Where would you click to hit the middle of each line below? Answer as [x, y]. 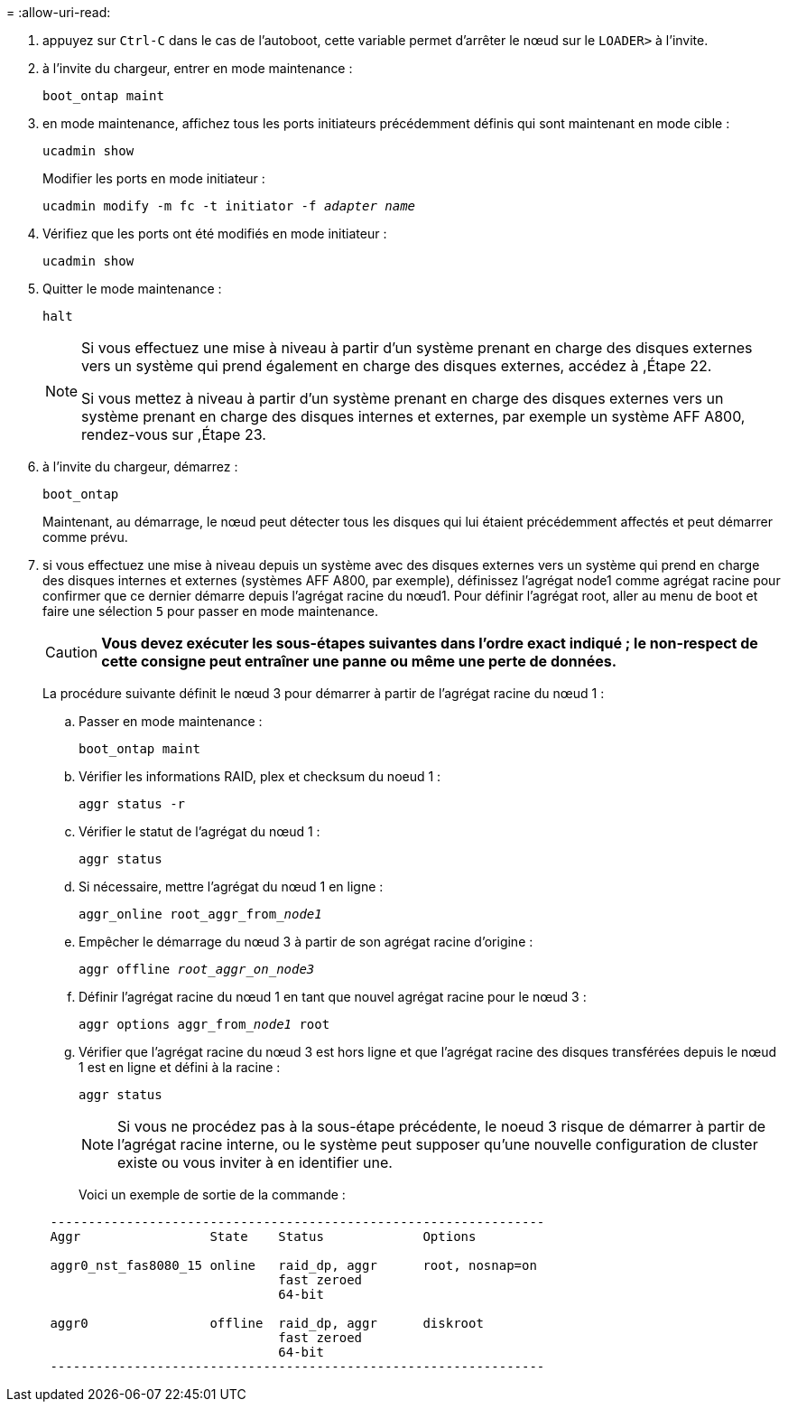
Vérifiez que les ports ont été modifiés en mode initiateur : [215, 233]
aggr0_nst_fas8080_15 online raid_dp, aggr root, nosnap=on [293, 1265]
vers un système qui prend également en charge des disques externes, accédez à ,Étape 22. [397, 366]
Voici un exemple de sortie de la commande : [212, 1194]
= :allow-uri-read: [59, 12]
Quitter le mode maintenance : [132, 289]
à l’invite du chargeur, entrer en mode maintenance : [198, 68]
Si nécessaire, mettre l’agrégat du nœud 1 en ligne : [231, 886]
